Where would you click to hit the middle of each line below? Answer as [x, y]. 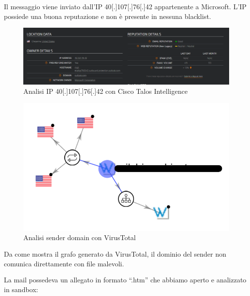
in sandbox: [21, 289]
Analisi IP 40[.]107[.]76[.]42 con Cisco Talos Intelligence [106, 91]
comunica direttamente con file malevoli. [64, 263]
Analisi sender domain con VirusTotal [80, 237]
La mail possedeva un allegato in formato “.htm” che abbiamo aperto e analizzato [125, 280]
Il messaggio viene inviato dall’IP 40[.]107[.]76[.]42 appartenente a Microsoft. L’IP [125, 6]
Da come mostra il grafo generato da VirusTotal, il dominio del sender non [115, 253]
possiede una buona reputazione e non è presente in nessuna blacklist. [108, 16]
